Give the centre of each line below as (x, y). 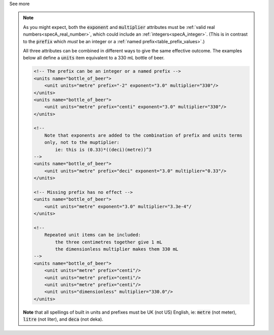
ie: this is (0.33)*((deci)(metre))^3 (103, 149)
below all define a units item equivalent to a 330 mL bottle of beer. (94, 58)
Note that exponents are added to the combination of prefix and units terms (144, 135)
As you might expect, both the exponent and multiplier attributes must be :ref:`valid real (119, 27)
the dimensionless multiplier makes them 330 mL (117, 249)
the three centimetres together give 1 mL (109, 242)
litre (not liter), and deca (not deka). (63, 319)
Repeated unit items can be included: (93, 235)
